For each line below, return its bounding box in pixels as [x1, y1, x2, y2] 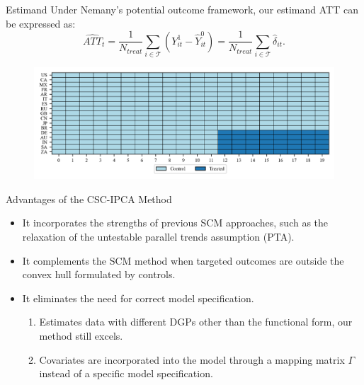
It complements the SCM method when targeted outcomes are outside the [22, 253, 344, 268]
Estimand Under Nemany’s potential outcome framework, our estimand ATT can [6, 2, 358, 16]
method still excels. [39, 328, 123, 343]
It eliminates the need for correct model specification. [22, 290, 254, 305]
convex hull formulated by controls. [22, 267, 176, 282]
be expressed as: [6, 16, 76, 30]
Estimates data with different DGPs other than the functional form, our [39, 314, 353, 329]
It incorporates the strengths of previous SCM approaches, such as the [22, 215, 329, 230]
